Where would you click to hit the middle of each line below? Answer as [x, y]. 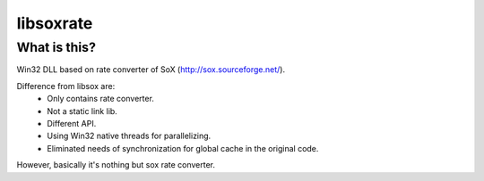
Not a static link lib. [82, 111]
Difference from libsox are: [66, 86]
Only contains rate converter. [100, 99]
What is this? [56, 47]
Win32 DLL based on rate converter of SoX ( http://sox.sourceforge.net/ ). [151, 70]
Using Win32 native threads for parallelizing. [129, 136]
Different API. [72, 123]
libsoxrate [55, 23]
